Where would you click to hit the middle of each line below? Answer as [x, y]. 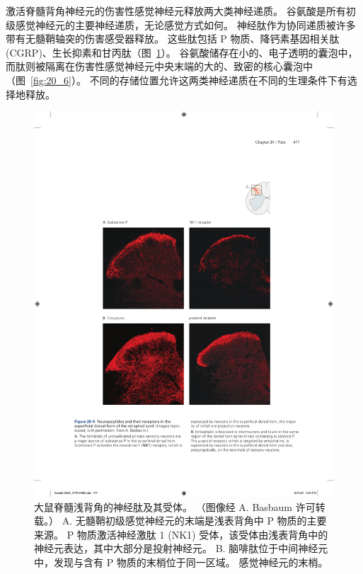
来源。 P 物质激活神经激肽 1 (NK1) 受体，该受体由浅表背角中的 [181, 534]
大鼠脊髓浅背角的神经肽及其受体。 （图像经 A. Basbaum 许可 [175, 506]
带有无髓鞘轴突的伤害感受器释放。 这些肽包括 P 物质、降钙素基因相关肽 [173, 39]
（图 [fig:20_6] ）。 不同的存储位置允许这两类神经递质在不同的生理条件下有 [177, 80]
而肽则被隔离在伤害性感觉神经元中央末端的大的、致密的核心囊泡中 [159, 66]
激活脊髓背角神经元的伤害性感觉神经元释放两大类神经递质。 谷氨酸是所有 [176, 11]
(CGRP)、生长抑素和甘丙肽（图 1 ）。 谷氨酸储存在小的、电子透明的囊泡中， [182, 52]
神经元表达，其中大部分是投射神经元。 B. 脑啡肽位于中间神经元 [181, 548]
